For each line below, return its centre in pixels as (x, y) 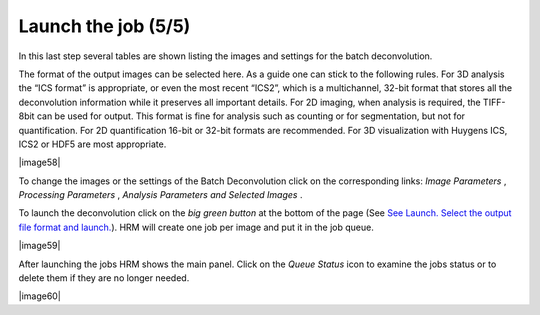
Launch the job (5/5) (104, 26)
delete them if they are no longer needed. (104, 278)
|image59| (39, 246)
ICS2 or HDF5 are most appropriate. (92, 144)
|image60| (40, 296)
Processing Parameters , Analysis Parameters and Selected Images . (160, 195)
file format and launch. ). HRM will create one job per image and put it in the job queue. (196, 227)
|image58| (39, 162)
